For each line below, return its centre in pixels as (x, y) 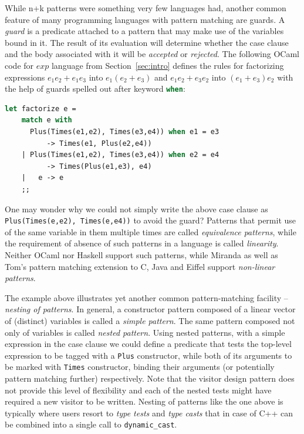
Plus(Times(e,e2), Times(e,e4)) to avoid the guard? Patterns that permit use (151, 220)
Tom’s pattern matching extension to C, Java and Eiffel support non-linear (140, 266)
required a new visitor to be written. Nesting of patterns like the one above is (144, 401)
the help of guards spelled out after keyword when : (95, 89)
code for (19, 65)
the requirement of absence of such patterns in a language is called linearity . (142, 243)
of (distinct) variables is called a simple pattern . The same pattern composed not (150, 320)
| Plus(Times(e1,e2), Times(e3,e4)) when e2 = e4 (120, 155)
